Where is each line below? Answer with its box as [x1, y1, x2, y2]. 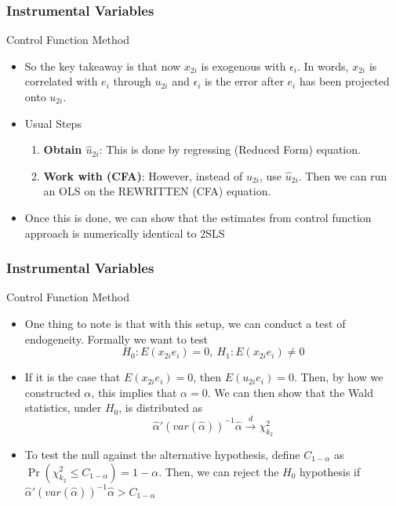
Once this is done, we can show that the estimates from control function [24, 209, 372, 225]
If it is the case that [24, 369, 121, 385]
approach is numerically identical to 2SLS [24, 224, 225, 241]
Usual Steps [24, 115, 82, 131]
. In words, [297, 57, 349, 74]
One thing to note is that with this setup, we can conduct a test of [24, 315, 346, 331]
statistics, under [24, 399, 102, 416]
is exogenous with [201, 57, 286, 74]
